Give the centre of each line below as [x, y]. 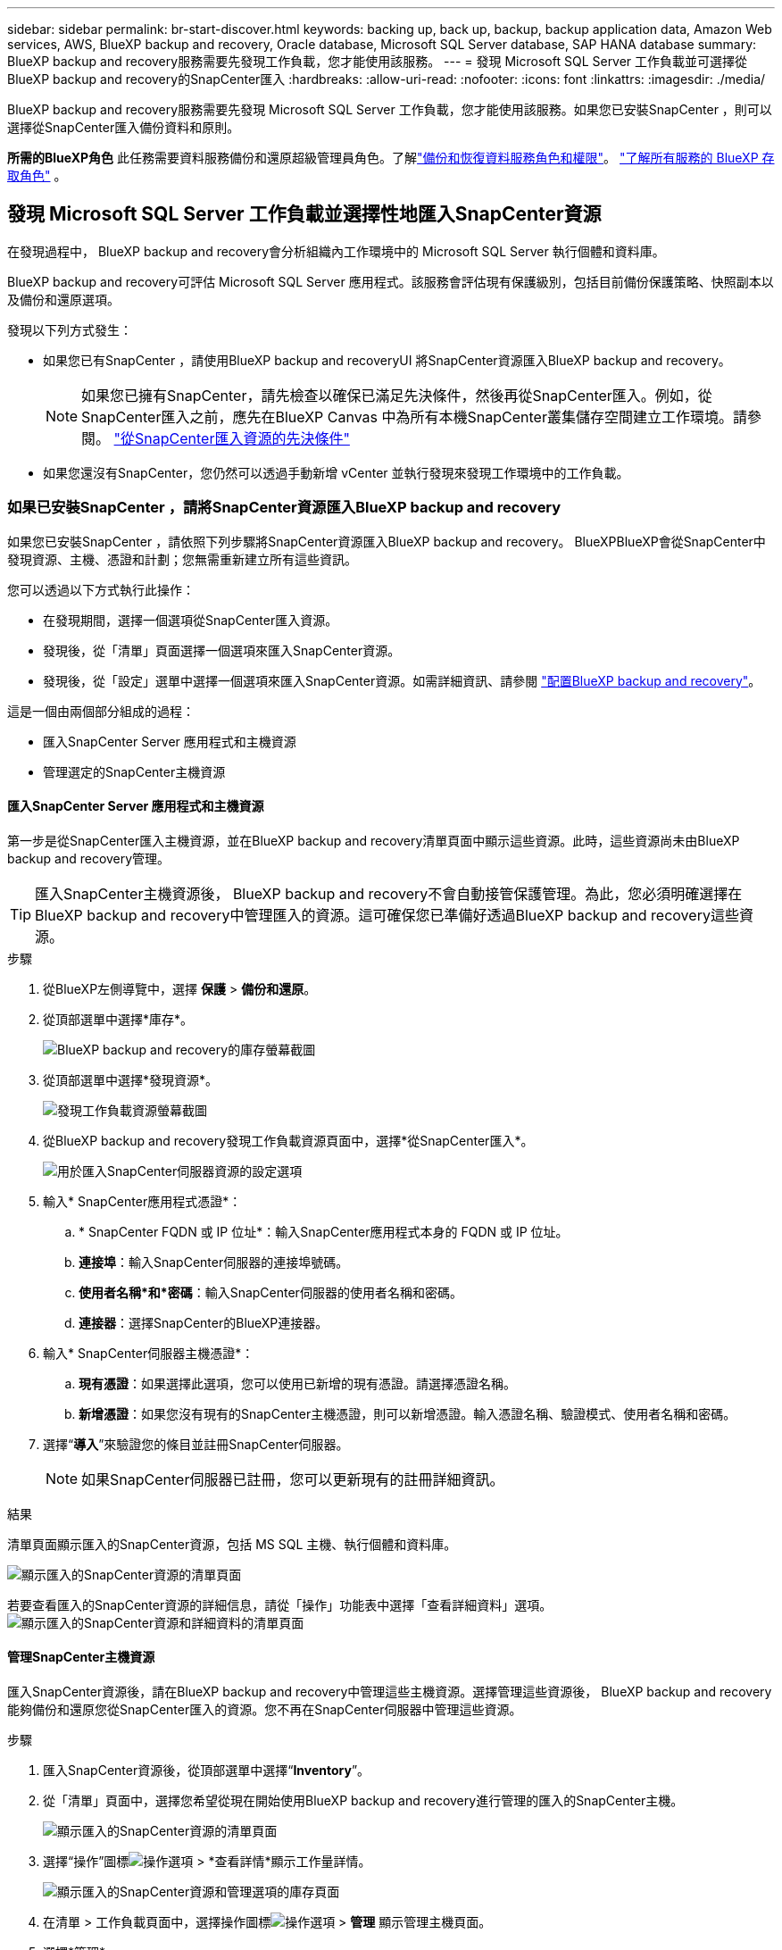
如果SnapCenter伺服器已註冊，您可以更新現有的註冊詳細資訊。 [293, 1479]
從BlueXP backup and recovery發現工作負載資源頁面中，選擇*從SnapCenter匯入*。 [288, 1140]
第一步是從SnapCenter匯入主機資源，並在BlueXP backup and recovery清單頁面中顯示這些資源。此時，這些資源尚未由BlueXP [374, 840]
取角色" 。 [37, 175]
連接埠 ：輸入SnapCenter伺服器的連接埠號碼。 [214, 1262]
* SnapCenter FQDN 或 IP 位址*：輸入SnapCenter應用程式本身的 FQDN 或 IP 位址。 [324, 1231]
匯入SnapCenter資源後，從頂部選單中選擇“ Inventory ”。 [207, 1771]
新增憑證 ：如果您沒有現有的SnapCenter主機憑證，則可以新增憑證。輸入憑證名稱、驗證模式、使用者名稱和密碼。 [408, 1413]
